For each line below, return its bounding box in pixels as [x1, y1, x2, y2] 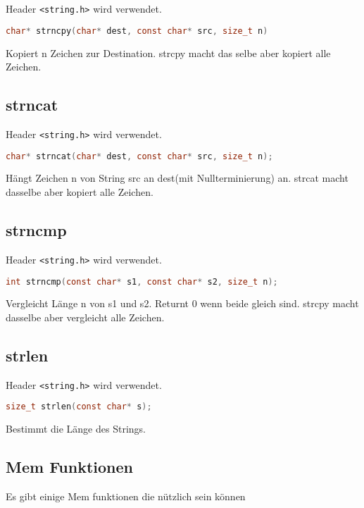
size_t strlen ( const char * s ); [6, 402, 152, 412]
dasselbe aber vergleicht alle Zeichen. [6, 309, 165, 324]
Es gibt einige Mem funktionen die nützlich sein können [6, 489, 246, 504]
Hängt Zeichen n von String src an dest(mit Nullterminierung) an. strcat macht [6, 171, 349, 185]
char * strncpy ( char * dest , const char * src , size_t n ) [6, 25, 268, 36]
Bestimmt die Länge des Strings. [6, 421, 146, 436]
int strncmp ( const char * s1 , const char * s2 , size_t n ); [6, 276, 278, 287]
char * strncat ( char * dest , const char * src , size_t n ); [6, 151, 273, 161]
